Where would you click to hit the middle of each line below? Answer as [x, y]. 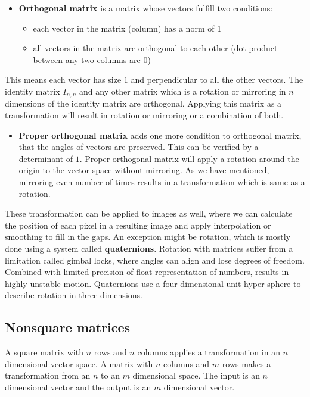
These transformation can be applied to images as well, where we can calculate [149, 213]
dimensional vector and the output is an [78, 387]
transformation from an [48, 375]
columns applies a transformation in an [209, 352]
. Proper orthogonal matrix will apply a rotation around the [189, 158]
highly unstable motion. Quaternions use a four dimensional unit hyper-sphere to [153, 283]
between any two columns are [87, 59]
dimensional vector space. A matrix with [79, 363]
